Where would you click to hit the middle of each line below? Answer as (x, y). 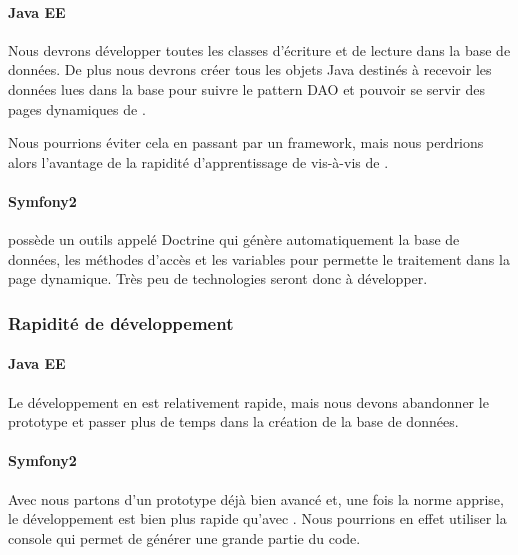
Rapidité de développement (121, 322)
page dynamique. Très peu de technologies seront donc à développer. (218, 278)
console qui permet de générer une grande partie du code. (184, 537)
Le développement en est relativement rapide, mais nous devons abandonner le (248, 401)
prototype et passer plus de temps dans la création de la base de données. (233, 421)
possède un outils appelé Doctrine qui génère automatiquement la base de (234, 239)
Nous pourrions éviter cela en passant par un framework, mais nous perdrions (246, 142)
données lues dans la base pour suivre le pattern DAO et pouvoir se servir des (247, 88)
